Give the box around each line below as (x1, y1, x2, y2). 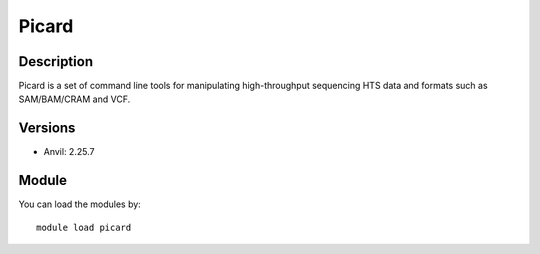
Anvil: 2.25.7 (43, 146, 95, 158)
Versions (18, 120, 76, 137)
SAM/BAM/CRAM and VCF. (18, 93, 131, 105)
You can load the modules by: (18, 198, 142, 210)
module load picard (36, 221, 132, 233)
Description (18, 53, 94, 70)
